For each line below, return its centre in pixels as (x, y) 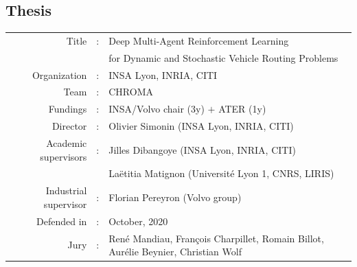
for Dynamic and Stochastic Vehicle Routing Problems (223, 57)
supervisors (64, 156)
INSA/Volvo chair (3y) (157, 109)
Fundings (68, 109)
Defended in (62, 221)
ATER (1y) (242, 109)
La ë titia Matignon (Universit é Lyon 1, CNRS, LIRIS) (221, 173)
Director (69, 126)
